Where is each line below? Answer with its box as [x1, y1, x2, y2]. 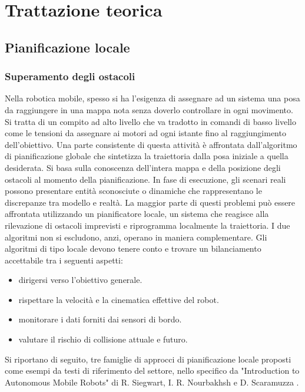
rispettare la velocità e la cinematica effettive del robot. [18, 293, 219, 305]
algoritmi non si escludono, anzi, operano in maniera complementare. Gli [5, 230, 267, 243]
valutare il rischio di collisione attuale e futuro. [18, 333, 188, 345]
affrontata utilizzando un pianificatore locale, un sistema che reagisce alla [5, 207, 269, 220]
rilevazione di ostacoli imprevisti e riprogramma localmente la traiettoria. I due [5, 219, 290, 231]
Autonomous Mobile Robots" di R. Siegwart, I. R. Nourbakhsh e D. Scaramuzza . [5, 375, 299, 388]
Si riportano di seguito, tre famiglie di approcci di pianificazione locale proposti [5, 353, 291, 365]
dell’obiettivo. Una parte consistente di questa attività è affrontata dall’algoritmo [5, 138, 297, 150]
